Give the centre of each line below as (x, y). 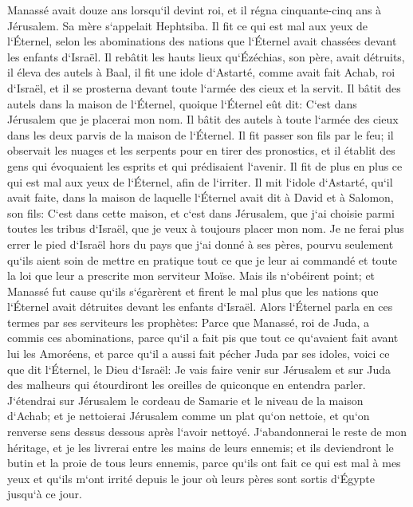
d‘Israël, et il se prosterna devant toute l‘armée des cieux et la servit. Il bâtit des (204, 87)
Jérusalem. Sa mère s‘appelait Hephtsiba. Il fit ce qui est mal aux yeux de (188, 25)
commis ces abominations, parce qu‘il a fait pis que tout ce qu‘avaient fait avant (203, 338)
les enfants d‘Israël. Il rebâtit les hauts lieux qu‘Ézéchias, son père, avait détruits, (206, 56)
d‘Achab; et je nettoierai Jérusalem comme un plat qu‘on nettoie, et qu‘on (189, 416)
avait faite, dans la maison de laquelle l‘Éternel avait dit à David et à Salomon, (201, 197)
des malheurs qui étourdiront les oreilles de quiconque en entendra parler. (187, 385)
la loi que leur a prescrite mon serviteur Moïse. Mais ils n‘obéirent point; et (191, 275)
